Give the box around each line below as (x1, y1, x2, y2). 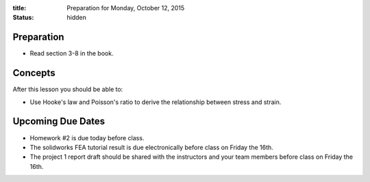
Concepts (12, 67, 56, 79)
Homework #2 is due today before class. (29, 133, 145, 142)
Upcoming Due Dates (12, 116, 106, 127)
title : (12, 4, 27, 12)
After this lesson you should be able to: (12, 86, 123, 94)
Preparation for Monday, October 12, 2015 (66, 4, 185, 12)
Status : (12, 14, 34, 22)
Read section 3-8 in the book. (29, 49, 114, 57)
